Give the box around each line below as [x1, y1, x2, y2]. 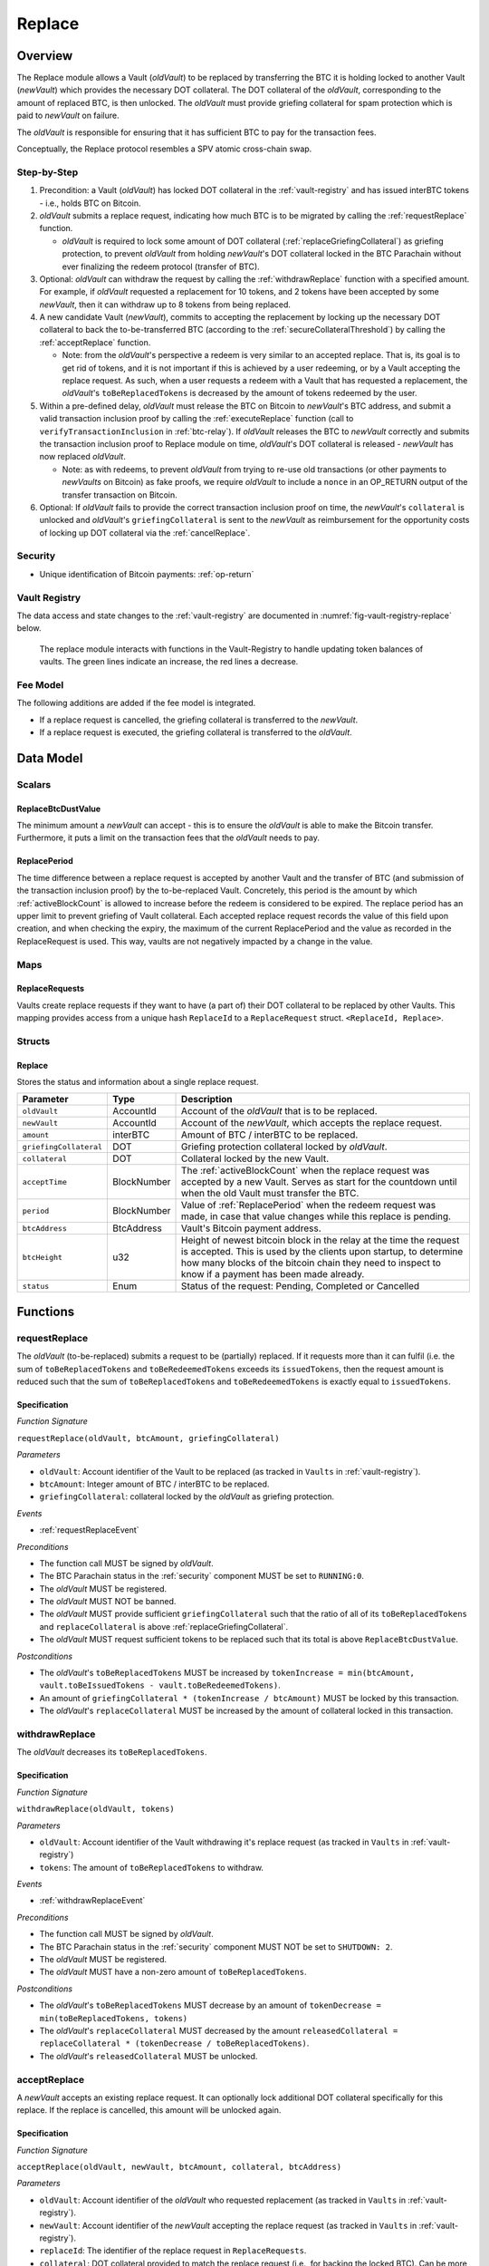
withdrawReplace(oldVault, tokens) [16, 1804, 176, 1815]
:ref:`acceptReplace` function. [39, 336, 151, 348]
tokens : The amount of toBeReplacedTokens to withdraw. [39, 1862, 264, 1873]
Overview [16, 48, 73, 63]
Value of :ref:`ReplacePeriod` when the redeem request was [181, 1199, 436, 1212]
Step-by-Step [16, 166, 79, 179]
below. [16, 623, 42, 634]
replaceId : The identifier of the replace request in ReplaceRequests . [39, 2245, 307, 2256]
